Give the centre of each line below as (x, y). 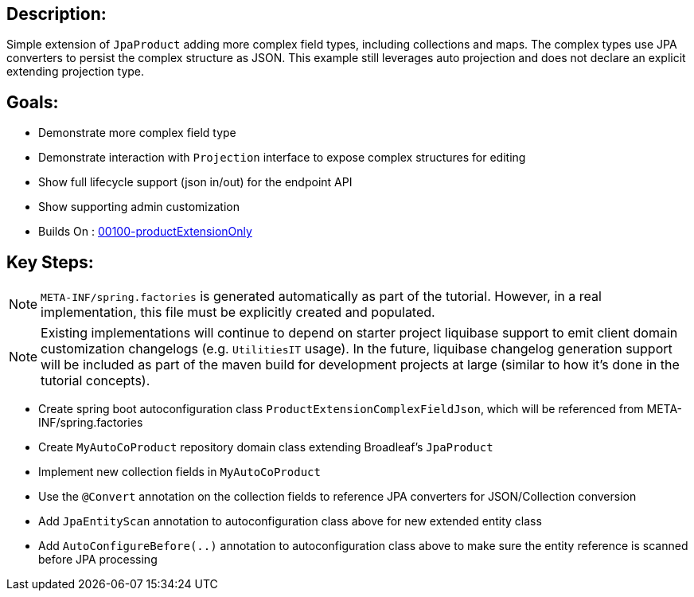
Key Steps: (50, 262)
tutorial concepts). (96, 381)
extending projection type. (76, 72)
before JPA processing (98, 560)
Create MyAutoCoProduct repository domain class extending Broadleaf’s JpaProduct (266, 447)
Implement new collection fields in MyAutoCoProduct (179, 472)
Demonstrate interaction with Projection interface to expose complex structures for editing (282, 158)
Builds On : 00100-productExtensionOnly (145, 232)
